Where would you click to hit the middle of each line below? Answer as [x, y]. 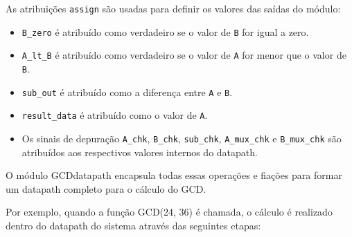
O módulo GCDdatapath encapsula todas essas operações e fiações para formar [174, 175]
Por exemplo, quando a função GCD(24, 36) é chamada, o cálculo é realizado [169, 212]
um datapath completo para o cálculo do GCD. [106, 188]
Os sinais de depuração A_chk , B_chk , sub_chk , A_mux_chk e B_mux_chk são [182, 138]
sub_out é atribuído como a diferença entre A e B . [127, 92]
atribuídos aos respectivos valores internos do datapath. [140, 152]
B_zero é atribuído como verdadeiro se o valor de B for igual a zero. [165, 31]
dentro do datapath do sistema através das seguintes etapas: [133, 225]
